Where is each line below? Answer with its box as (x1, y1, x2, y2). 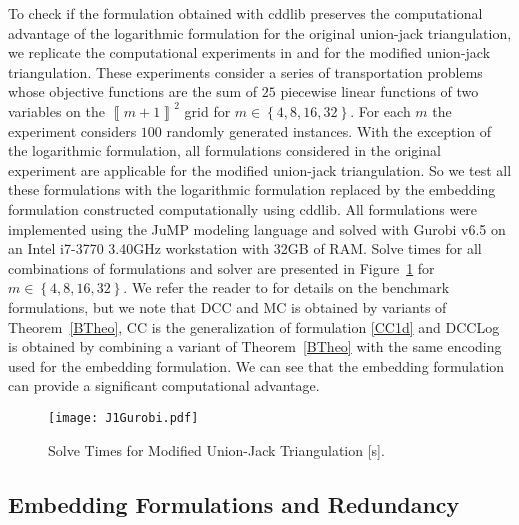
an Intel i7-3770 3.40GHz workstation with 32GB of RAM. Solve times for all (8, 238, 482, 259)
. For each (350, 100, 411, 121)
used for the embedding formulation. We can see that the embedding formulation (8, 355, 505, 376)
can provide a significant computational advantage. (8, 375, 320, 396)
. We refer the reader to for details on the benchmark (123, 277, 450, 298)
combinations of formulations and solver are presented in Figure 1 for (8, 257, 435, 278)
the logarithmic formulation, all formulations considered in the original (8, 140, 441, 161)
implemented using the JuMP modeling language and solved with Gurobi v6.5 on (8, 218, 506, 239)
